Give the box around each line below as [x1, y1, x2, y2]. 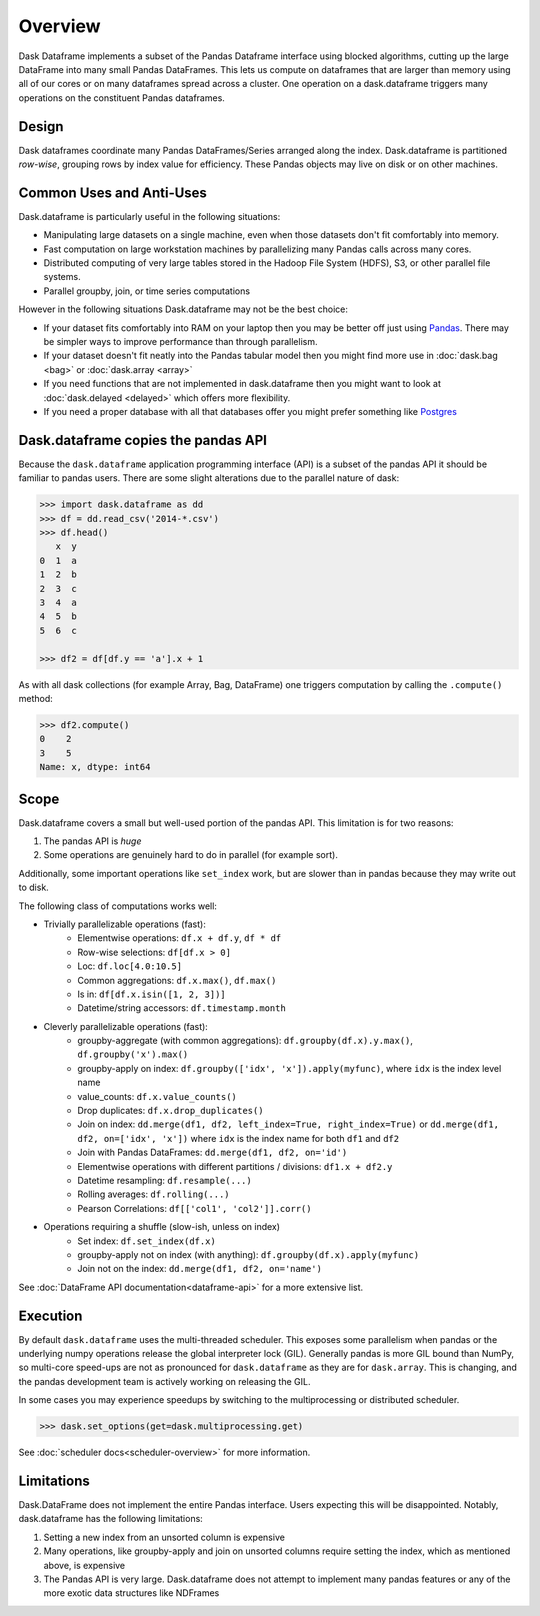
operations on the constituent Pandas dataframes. [18, 91, 225, 104]
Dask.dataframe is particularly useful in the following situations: [18, 210, 281, 222]
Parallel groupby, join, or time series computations [43, 285, 250, 297]
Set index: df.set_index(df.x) [77, 1235, 217, 1247]
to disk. [18, 881, 49, 894]
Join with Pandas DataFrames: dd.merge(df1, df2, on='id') [77, 1146, 348, 1159]
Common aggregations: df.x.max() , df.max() [77, 974, 277, 986]
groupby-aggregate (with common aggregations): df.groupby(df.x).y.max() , [77, 1035, 414, 1047]
